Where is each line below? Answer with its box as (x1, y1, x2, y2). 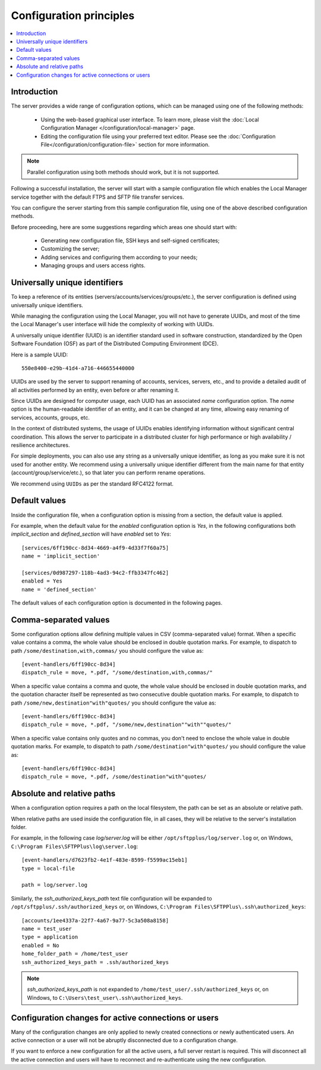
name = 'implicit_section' (21, 553, 100, 559)
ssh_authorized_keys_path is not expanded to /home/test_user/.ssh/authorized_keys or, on (27, 985, 269, 993)
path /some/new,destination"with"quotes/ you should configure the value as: (11, 699, 216, 706)
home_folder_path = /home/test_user (21, 950, 128, 958)
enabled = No (21, 942, 59, 949)
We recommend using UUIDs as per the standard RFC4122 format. (11, 480, 174, 487)
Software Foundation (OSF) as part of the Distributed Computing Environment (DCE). (11, 340, 219, 348)
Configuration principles (11, 9, 135, 22)
